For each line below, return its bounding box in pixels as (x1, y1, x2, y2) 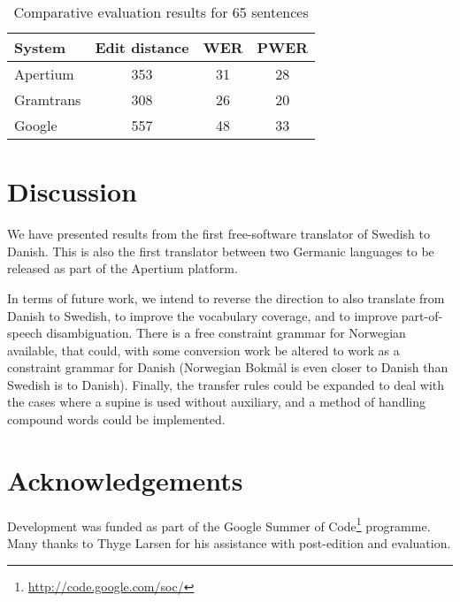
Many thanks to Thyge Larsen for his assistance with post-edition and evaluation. (7, 534, 451, 552)
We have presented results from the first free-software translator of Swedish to (7, 225, 430, 243)
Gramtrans (14, 89, 81, 110)
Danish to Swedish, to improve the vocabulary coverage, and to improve (7, 306, 398, 324)
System (14, 37, 66, 57)
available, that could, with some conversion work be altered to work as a (7, 340, 400, 359)
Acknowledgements (7, 461, 243, 498)
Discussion (7, 173, 137, 210)
